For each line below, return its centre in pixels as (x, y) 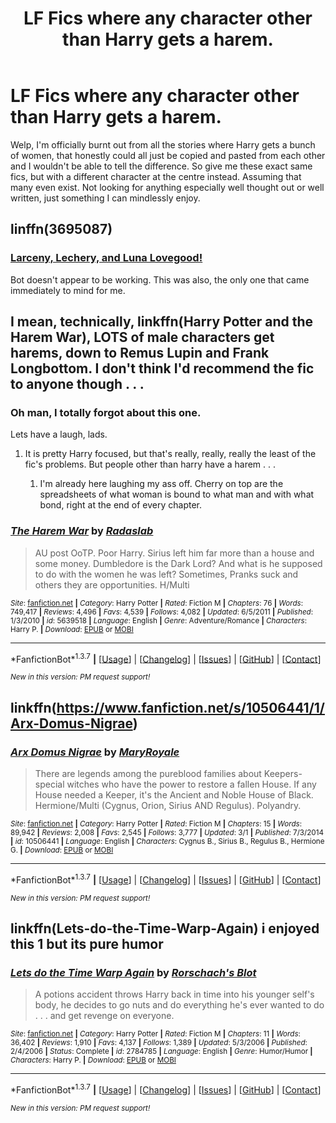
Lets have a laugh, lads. (59, 434)
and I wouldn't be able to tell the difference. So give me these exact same (161, 166)
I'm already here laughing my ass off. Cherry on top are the (161, 484)
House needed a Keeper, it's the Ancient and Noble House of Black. (174, 794)
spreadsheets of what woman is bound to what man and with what (177, 494)
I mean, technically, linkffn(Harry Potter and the (162, 322)
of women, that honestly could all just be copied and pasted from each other (168, 155)
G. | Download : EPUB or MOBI (62, 850)
